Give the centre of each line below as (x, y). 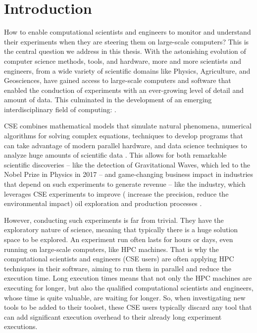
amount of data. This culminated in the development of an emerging (108, 100)
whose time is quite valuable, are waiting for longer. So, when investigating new (125, 297)
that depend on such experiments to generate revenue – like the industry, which (125, 184)
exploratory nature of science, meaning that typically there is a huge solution (121, 229)
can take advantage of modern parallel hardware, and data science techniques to (126, 145)
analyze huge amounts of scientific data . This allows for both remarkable (115, 155)
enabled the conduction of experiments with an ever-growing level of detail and (124, 90)
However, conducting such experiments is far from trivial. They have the (114, 220)
